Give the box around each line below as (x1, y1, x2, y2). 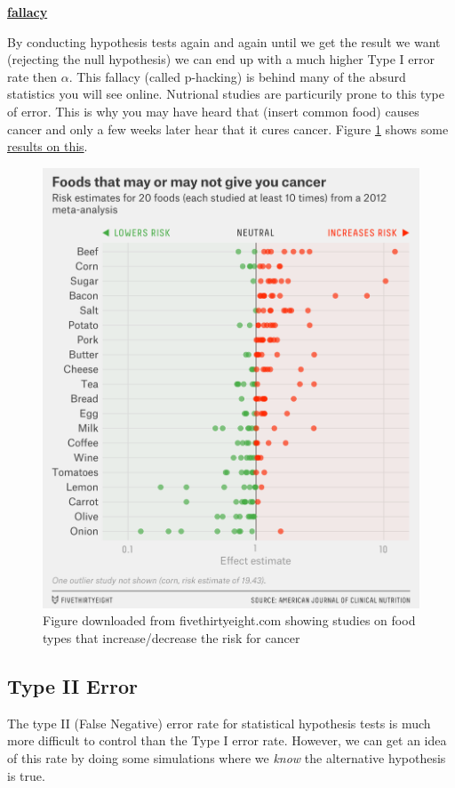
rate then (7, 67, 58, 85)
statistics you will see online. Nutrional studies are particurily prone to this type (7, 84, 444, 103)
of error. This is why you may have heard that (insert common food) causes (7, 101, 419, 120)
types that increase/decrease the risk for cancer (43, 629, 300, 647)
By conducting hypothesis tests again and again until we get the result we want (7, 32, 441, 51)
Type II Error (7, 671, 138, 699)
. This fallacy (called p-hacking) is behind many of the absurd (68, 67, 406, 85)
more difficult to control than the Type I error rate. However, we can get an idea (7, 731, 447, 750)
